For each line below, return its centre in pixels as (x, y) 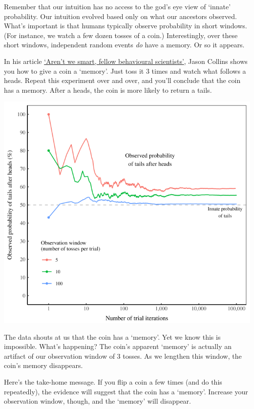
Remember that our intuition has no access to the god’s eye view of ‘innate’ (117, 6)
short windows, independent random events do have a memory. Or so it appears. (124, 45)
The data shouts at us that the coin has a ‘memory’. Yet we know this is (112, 337)
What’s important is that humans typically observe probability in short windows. (126, 26)
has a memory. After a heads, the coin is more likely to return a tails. (108, 90)
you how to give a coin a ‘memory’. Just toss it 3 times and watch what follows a (125, 71)
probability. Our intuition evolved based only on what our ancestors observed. (120, 16)
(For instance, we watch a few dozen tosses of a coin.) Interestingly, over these (121, 35)
